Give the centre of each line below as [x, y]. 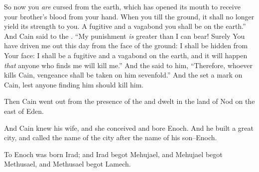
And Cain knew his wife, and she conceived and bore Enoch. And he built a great [129, 128]
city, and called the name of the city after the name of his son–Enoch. [111, 137]
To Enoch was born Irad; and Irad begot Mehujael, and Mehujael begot [113, 154]
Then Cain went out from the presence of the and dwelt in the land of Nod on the [129, 101]
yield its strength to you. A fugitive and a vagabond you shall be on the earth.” [125, 26]
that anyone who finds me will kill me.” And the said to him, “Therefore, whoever [129, 65]
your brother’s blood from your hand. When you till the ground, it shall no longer [129, 16]
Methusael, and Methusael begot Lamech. [67, 164]
